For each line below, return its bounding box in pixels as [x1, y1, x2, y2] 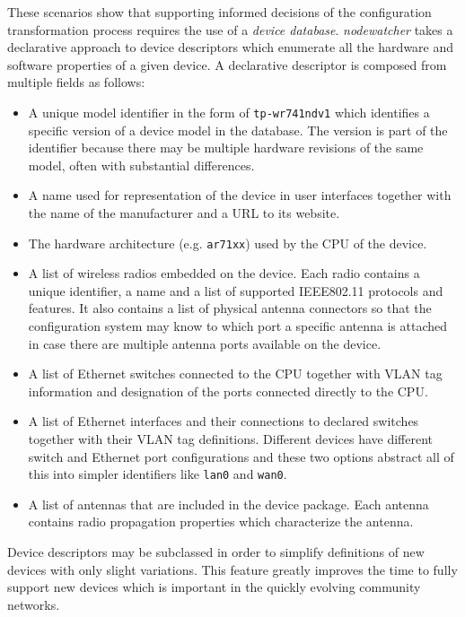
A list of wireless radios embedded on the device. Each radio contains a [28, 264, 420, 282]
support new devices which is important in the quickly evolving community [7, 578, 421, 596]
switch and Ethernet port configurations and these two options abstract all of [28, 447, 454, 465]
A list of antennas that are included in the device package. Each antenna [28, 494, 429, 513]
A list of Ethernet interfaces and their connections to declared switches [28, 412, 419, 430]
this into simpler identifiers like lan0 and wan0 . [28, 465, 287, 483]
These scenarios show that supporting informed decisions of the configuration [7, 3, 432, 21]
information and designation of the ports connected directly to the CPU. [28, 381, 428, 400]
